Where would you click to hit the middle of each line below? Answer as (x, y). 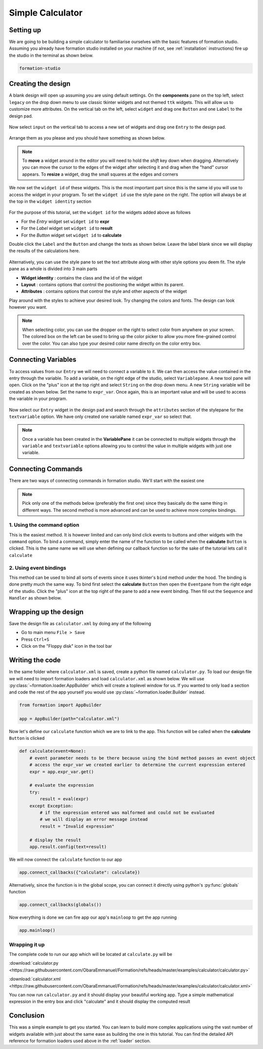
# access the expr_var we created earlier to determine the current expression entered (137, 765)
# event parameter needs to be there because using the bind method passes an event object (142, 758)
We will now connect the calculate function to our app (66, 859)
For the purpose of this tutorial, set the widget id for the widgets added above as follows (100, 213)
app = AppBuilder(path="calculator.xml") (69, 719)
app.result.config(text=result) (68, 847)
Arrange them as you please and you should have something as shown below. (87, 138)
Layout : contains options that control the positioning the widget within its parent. (103, 284)
